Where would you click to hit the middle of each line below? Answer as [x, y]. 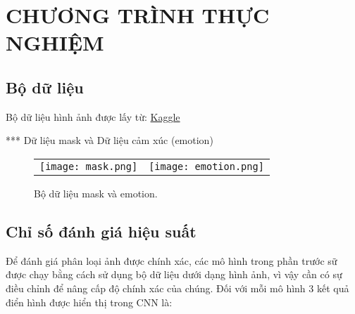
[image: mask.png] [89, 166]
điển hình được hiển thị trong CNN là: [89, 302]
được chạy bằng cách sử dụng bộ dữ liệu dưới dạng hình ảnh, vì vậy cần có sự [174, 274]
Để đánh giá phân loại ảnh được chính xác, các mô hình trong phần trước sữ [172, 260]
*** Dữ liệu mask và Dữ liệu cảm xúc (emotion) [110, 140]
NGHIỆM [55, 42]
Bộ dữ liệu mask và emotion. [96, 193]
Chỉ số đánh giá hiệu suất [101, 231]
